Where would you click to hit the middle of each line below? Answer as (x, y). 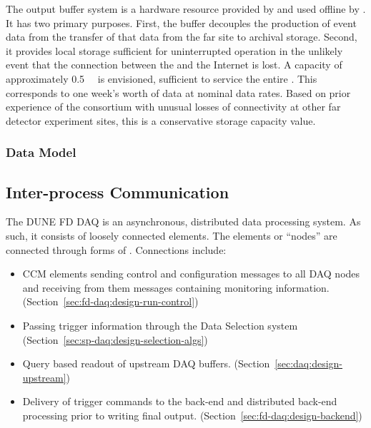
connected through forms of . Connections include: (116, 249)
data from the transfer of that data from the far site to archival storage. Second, (182, 37)
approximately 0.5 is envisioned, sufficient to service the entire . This (162, 78)
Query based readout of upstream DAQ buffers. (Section (146, 363)
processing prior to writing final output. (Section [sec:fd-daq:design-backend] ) (192, 415)
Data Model (41, 152)
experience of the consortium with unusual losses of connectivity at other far (173, 107)
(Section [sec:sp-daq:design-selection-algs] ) (115, 339)
